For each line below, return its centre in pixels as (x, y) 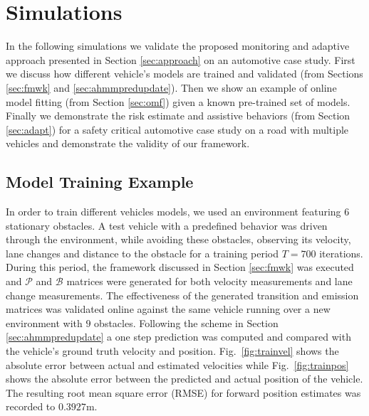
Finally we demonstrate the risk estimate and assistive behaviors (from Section (178, 116)
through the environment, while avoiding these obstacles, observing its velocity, (178, 239)
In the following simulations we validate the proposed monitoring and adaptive (178, 46)
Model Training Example (100, 182)
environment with (44, 322)
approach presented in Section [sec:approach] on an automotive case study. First (181, 59)
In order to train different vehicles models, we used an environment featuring (173, 212)
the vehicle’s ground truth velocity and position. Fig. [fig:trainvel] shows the (172, 351)
